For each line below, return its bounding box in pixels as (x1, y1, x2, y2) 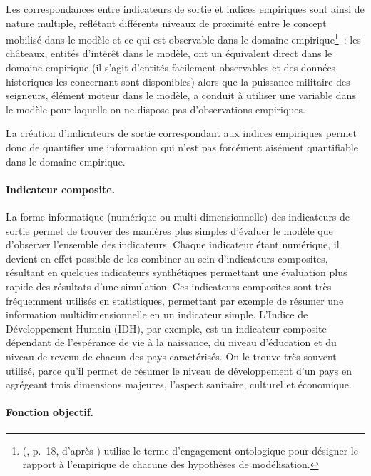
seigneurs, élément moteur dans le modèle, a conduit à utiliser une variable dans (6, 88, 356, 103)
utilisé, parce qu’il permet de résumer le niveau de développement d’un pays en (6, 363, 352, 378)
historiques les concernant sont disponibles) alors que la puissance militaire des (6, 74, 350, 88)
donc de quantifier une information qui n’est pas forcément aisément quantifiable (6, 140, 358, 154)
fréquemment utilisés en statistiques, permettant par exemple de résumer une (6, 293, 344, 308)
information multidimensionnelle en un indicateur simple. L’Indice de (6, 307, 308, 322)
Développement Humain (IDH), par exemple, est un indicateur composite (6, 320, 327, 335)
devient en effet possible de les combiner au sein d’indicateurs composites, (6, 250, 328, 265)
